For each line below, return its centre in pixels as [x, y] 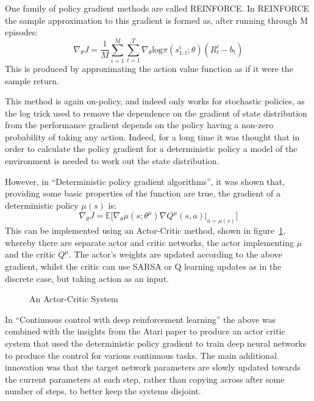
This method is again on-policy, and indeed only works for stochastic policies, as [155, 101]
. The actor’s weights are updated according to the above [175, 254]
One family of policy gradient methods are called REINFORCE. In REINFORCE [157, 8]
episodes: [22, 32]
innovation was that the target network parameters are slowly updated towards [153, 367]
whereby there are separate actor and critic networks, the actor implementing [150, 242]
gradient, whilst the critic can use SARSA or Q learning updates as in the [143, 266]
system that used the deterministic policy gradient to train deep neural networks [156, 343]
